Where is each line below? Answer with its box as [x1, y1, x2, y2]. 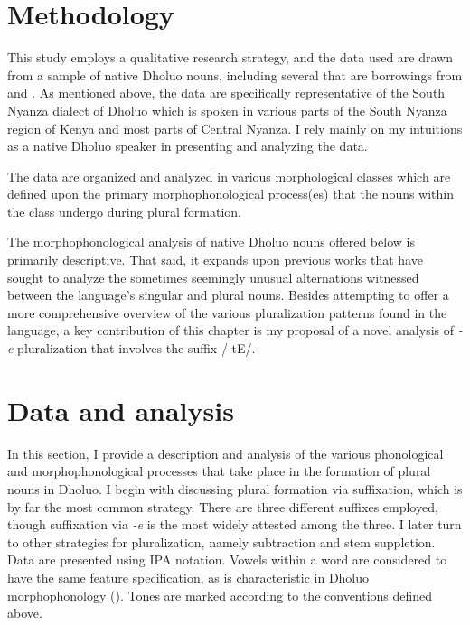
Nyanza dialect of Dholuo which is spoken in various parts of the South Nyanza [7, 100, 447, 119]
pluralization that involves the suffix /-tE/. [17, 339, 256, 358]
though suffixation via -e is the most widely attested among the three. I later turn [7, 515, 462, 534]
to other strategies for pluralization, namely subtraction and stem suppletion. [7, 532, 436, 551]
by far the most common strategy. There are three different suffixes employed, [7, 497, 438, 516]
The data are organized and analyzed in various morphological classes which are [7, 166, 451, 185]
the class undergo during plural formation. [7, 201, 241, 220]
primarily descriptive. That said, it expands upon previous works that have [7, 250, 423, 269]
